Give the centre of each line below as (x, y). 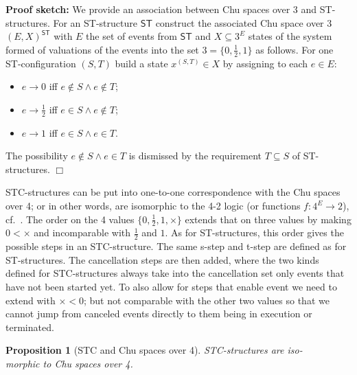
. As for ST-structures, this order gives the (254, 232)
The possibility (37, 156)
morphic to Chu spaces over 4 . (69, 363)
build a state (141, 63)
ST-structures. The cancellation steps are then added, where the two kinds (162, 259)
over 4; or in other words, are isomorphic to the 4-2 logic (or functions (153, 205)
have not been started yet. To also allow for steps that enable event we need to (171, 287)
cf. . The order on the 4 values (70, 219)
